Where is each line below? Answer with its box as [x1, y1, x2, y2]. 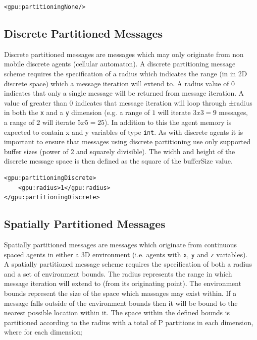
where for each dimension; [4, 327, 83, 337]
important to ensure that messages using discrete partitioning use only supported [4, 136, 251, 147]
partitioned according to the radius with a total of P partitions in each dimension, [4, 317, 254, 327]
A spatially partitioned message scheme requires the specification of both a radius [4, 259, 252, 269]
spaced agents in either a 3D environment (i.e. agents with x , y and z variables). [4, 249, 248, 259]
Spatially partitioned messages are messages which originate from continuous [4, 239, 237, 250]
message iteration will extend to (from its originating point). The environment [4, 278, 242, 288]
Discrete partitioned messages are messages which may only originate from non [4, 49, 244, 59]
